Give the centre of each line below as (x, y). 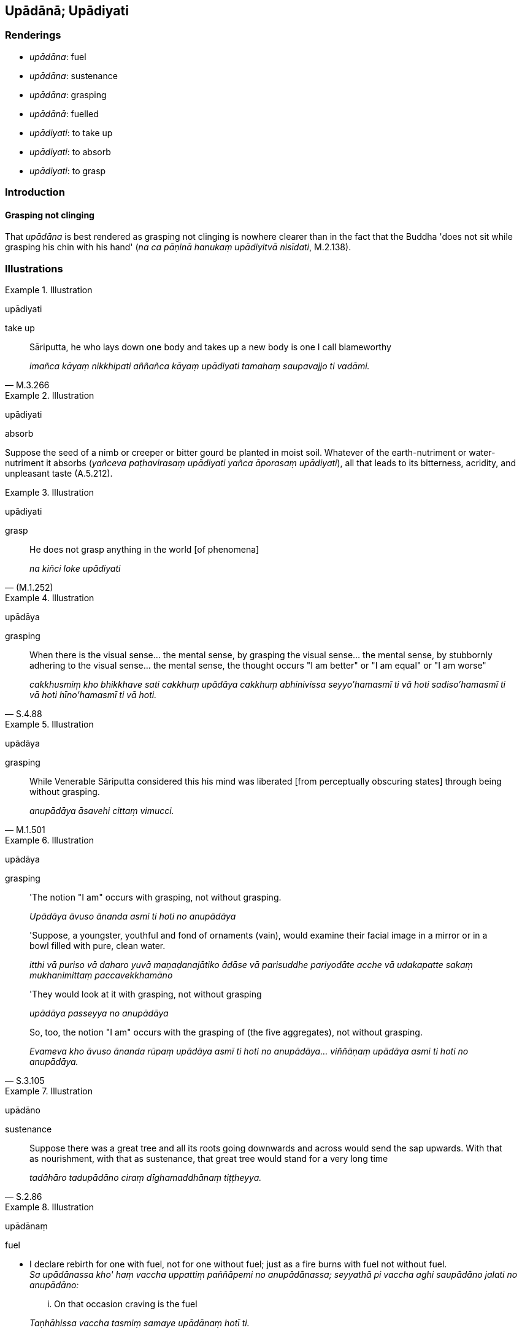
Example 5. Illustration (49, 724)
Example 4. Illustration (50, 598)
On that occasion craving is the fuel (126, 1304)
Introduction (35, 192)
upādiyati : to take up (71, 133)
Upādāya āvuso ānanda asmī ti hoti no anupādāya (133, 916)
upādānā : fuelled (64, 113)
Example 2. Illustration (50, 396)
